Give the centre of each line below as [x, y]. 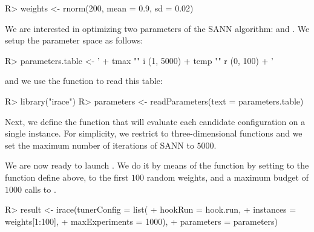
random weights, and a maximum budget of [227, 177]
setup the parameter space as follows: [74, 40]
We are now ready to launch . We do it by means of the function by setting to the [157, 165]
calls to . [40, 189]
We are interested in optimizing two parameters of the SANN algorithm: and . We [157, 28]
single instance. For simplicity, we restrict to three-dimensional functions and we [154, 133]
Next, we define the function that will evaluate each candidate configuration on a [155, 121]
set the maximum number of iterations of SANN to [100, 145]
